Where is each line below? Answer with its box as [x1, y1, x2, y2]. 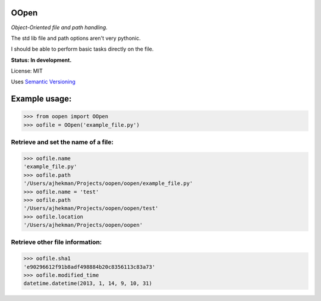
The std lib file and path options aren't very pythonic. [11, 35, 141, 42]
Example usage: [11, 94, 72, 104]
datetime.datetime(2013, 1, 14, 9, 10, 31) [23, 280, 153, 287]
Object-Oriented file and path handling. [11, 24, 108, 31]
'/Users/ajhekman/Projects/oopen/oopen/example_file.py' [23, 180, 193, 187]
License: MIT [11, 67, 43, 74]
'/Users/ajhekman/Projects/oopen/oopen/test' [23, 205, 159, 212]
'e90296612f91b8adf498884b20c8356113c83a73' [23, 264, 156, 270]
